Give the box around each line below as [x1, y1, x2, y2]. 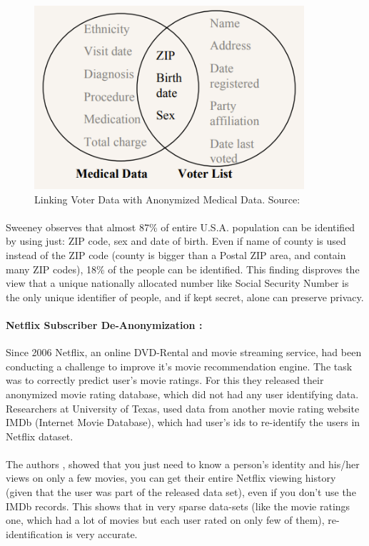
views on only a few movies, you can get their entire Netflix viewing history [6, 470, 336, 485]
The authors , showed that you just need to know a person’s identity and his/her [6, 456, 360, 471]
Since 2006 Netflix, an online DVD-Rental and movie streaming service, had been [6, 345, 362, 360]
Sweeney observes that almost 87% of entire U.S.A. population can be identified [6, 219, 355, 234]
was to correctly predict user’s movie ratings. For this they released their [6, 373, 324, 388]
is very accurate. [66, 526, 138, 541]
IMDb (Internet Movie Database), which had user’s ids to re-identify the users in [6, 415, 360, 430]
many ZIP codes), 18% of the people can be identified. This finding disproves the [6, 261, 360, 276]
